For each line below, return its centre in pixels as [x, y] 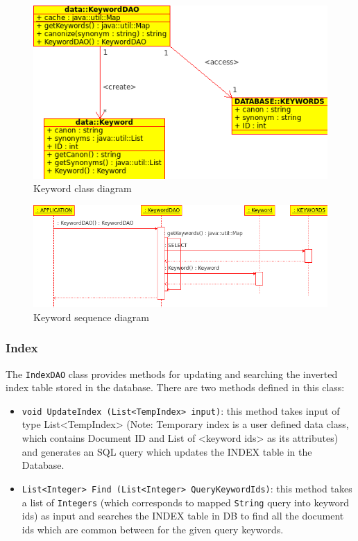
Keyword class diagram [83, 188]
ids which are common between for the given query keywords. [153, 529]
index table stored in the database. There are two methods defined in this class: [175, 387]
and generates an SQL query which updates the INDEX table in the [167, 451]
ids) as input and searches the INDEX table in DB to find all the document [183, 516]
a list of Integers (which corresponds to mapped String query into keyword [186, 502]
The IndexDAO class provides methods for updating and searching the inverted [172, 373]
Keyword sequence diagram [91, 317]
